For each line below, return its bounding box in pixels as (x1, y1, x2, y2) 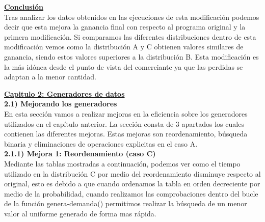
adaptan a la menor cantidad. (4, 71, 96, 82)
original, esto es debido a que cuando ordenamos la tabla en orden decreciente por (4, 178, 260, 189)
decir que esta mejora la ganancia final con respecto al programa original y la (4, 21, 246, 32)
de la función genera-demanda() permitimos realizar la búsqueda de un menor (4, 198, 247, 209)
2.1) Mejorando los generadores (4, 98, 117, 109)
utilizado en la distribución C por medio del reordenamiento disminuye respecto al (4, 168, 261, 179)
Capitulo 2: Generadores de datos (4, 88, 125, 99)
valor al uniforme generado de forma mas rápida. (4, 208, 156, 218)
